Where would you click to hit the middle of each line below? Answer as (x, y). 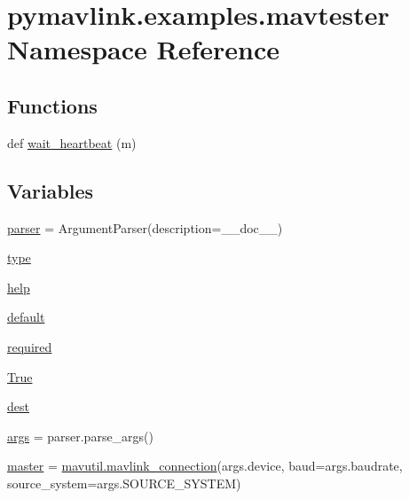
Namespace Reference (143, 49)
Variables (51, 190)
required (30, 346)
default (26, 317)
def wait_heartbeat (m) (72, 142)
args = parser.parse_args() (81, 436)
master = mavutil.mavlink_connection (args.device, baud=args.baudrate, (205, 466)
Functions (52, 105)
